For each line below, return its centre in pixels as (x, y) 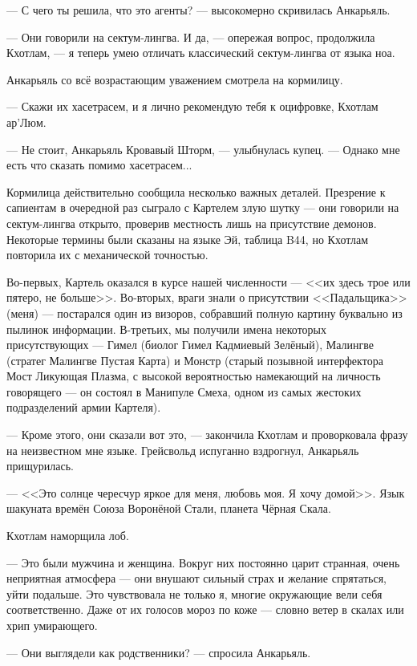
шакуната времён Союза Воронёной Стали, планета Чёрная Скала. (169, 508)
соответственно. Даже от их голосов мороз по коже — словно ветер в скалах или (205, 609)
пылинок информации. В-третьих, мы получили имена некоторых (167, 329)
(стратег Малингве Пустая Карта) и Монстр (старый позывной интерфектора (195, 360)
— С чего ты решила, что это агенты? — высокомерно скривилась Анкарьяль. (198, 10)
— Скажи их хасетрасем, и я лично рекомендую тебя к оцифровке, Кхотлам (192, 106)
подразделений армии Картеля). (84, 407)
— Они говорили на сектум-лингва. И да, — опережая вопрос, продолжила (191, 37)
